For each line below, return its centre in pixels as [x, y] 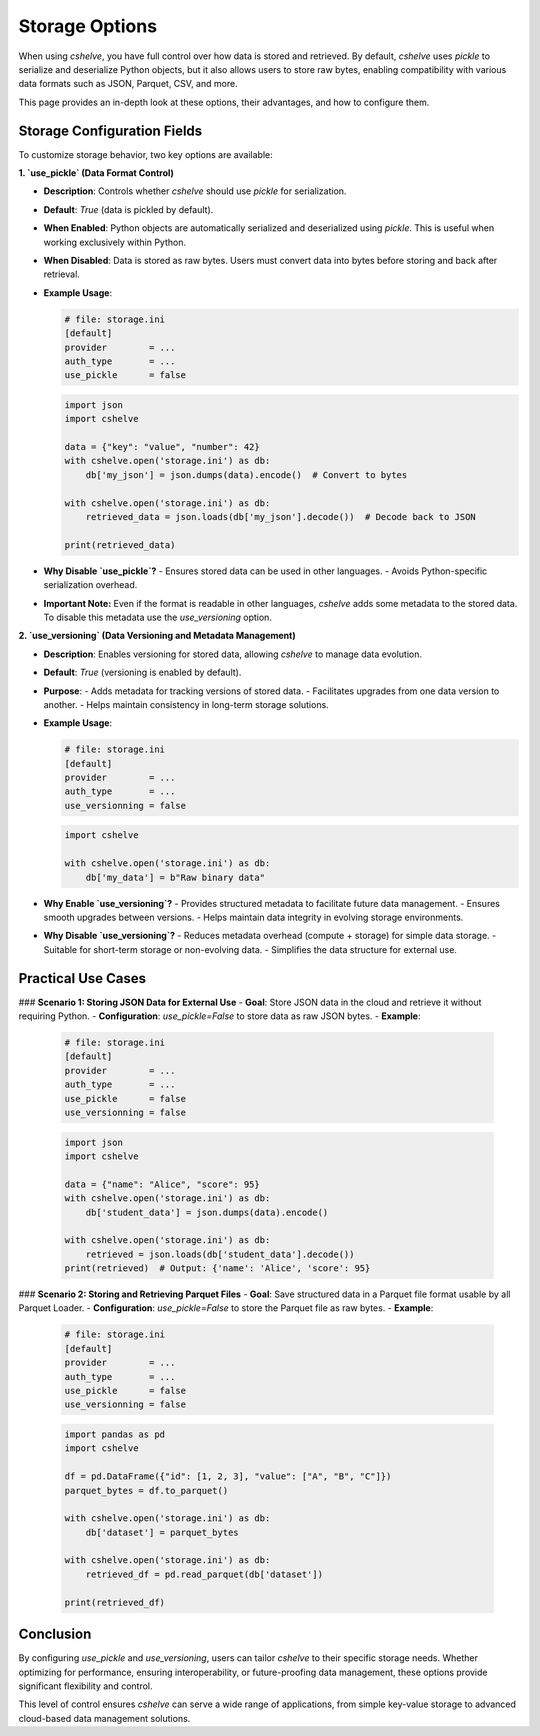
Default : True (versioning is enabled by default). [142, 672]
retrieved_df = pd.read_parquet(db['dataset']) [204, 1574]
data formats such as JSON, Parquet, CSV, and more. [128, 84]
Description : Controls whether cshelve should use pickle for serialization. [195, 191]
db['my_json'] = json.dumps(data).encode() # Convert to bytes [246, 474]
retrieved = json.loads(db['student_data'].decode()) [220, 1254]
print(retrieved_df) [114, 1602]
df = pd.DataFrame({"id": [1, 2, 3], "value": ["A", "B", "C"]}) [228, 1476]
